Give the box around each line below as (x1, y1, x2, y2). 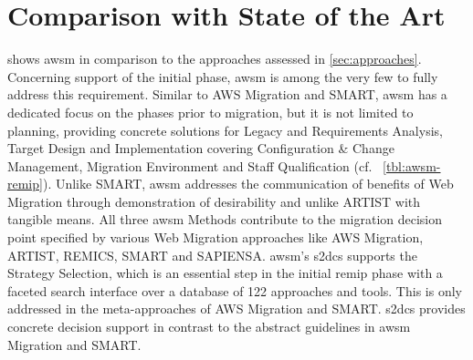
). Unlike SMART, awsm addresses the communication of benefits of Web (42, 174, 454, 193)
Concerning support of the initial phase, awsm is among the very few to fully (7, 67, 438, 86)
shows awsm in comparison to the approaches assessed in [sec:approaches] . (7, 49, 422, 68)
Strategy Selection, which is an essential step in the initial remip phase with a (7, 263, 443, 283)
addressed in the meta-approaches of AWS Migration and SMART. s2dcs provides (7, 299, 466, 318)
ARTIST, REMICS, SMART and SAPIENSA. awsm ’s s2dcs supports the (7, 245, 417, 264)
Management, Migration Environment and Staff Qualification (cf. (7, 156, 373, 175)
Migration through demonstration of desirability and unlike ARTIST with (7, 191, 421, 211)
